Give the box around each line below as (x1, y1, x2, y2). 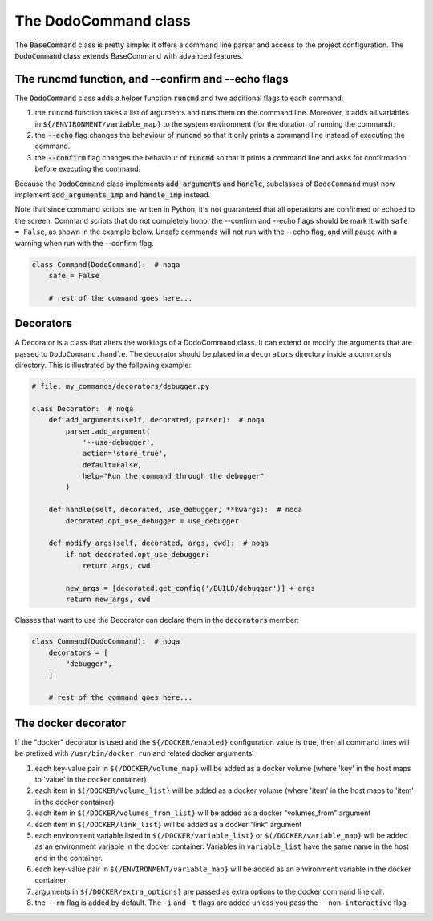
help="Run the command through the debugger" (82, 471, 265, 481)
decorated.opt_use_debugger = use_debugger (65, 516, 240, 525)
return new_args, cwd (65, 595, 151, 604)
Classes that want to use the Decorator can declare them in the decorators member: (14, 616, 300, 625)
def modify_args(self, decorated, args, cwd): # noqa (48, 539, 269, 548)
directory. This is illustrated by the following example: (14, 360, 192, 370)
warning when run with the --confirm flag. (14, 238, 154, 248)
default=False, (82, 460, 142, 469)
